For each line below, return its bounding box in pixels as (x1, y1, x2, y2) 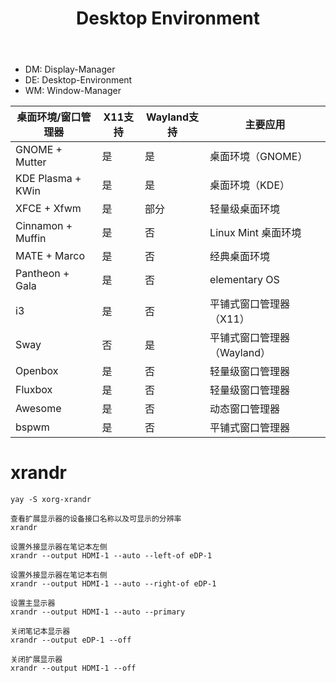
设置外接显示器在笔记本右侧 (10, 570, 108, 581)
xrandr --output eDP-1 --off (10, 635, 132, 646)
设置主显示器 (10, 598, 56, 609)
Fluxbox (15, 383, 53, 397)
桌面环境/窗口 (16, 110, 82, 124)
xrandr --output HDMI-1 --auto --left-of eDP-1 (10, 551, 213, 561)
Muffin (15, 232, 47, 246)
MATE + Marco (15, 249, 85, 263)
